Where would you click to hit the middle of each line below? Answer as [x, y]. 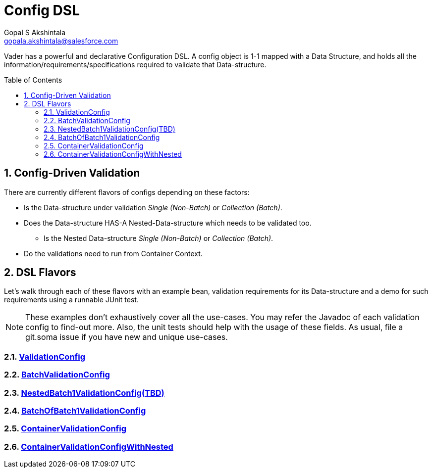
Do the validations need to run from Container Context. [113, 253]
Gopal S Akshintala [35, 32]
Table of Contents [33, 80]
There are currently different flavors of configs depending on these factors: [127, 192]
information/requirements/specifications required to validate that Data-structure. [135, 64]
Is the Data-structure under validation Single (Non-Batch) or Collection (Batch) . [153, 207]
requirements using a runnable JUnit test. [71, 300]
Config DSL [42, 10]
